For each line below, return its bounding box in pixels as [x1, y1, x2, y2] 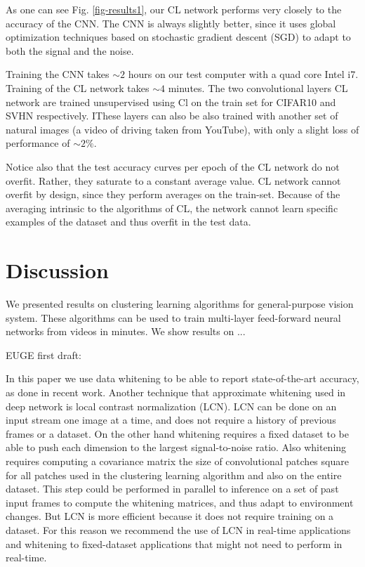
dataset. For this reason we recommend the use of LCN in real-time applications [6, 522, 351, 537]
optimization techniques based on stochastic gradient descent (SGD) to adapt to [6, 30, 351, 44]
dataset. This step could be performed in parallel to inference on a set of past [6, 481, 339, 496]
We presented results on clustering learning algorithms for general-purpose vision [6, 296, 354, 311]
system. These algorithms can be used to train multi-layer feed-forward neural [6, 310, 341, 325]
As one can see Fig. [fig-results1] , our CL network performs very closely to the [6, 2, 342, 16]
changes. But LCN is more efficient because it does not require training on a [6, 509, 334, 523]
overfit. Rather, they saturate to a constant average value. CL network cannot [6, 173, 341, 188]
